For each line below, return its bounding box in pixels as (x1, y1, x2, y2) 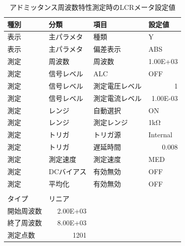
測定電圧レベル (93, 80, 142, 91)
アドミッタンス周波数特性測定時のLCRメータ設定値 (9, 2, 176, 12)
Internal (148, 129, 173, 140)
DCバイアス (49, 166, 87, 176)
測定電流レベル (93, 92, 142, 103)
